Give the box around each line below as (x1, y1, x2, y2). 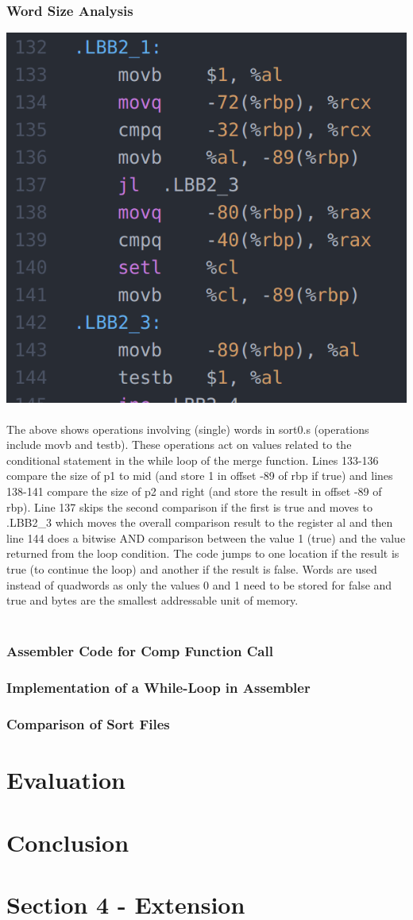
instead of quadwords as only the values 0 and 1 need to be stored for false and (6, 576, 392, 593)
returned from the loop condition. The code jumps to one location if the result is (6, 545, 399, 562)
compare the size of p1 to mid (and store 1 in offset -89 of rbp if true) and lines (6, 467, 393, 484)
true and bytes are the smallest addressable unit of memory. (6, 592, 299, 609)
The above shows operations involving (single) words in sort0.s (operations (6, 420, 369, 437)
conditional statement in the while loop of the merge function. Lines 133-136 (6, 451, 379, 468)
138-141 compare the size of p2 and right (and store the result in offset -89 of (6, 483, 382, 500)
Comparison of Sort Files (6, 714, 170, 734)
